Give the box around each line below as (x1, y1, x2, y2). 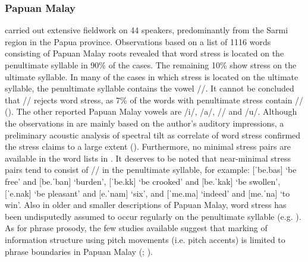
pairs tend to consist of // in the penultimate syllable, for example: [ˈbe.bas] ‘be (5, 163, 297, 176)
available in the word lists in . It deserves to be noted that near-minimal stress (5, 151, 291, 164)
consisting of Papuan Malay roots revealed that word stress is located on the (5, 47, 284, 59)
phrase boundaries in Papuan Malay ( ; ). (5, 245, 153, 257)
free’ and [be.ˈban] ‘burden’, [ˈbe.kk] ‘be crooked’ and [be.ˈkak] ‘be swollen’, (5, 175, 281, 187)
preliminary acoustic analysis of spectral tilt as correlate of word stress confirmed (5, 128, 301, 141)
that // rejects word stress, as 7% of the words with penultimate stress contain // (5, 93, 304, 106)
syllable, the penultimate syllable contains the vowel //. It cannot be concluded (5, 82, 294, 94)
